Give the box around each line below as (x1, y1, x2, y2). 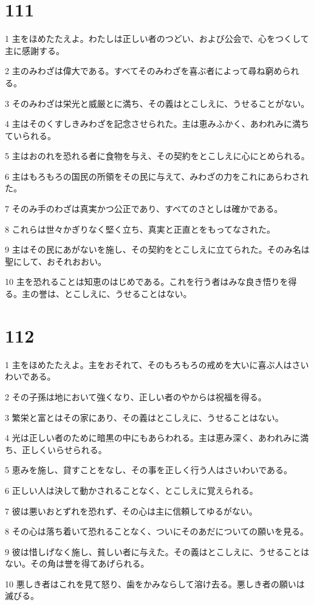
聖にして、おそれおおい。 (5, 255, 106, 267)
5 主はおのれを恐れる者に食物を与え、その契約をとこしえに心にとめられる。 (5, 149, 310, 162)
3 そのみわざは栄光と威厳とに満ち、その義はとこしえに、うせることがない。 (5, 97, 310, 109)
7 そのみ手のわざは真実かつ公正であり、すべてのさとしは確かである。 (5, 202, 283, 215)
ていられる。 (5, 129, 56, 142)
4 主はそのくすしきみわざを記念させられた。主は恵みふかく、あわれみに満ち (5, 117, 309, 130)
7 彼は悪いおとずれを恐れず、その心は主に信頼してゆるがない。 (5, 504, 258, 517)
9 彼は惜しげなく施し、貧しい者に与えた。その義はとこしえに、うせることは (5, 545, 310, 558)
